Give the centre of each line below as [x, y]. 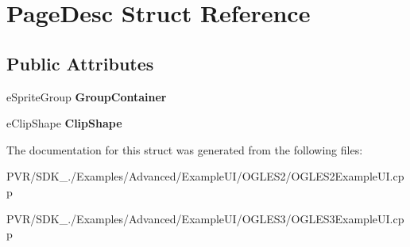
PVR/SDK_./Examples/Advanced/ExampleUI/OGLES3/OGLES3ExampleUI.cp [205, 218]
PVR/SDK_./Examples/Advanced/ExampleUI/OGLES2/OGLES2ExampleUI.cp [205, 176]
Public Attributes [80, 63]
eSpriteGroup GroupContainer [87, 96]
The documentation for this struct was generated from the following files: [185, 149]
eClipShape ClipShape [64, 123]
